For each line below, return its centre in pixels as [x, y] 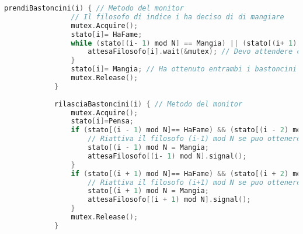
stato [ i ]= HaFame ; [107, 34]
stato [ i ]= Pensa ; [102, 121]
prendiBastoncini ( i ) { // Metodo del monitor [94, 8]
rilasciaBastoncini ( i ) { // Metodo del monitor [148, 104]
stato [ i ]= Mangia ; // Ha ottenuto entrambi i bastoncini [184, 69]
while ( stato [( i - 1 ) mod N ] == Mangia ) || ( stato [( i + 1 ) [184, 43]
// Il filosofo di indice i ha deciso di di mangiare [177, 17]
